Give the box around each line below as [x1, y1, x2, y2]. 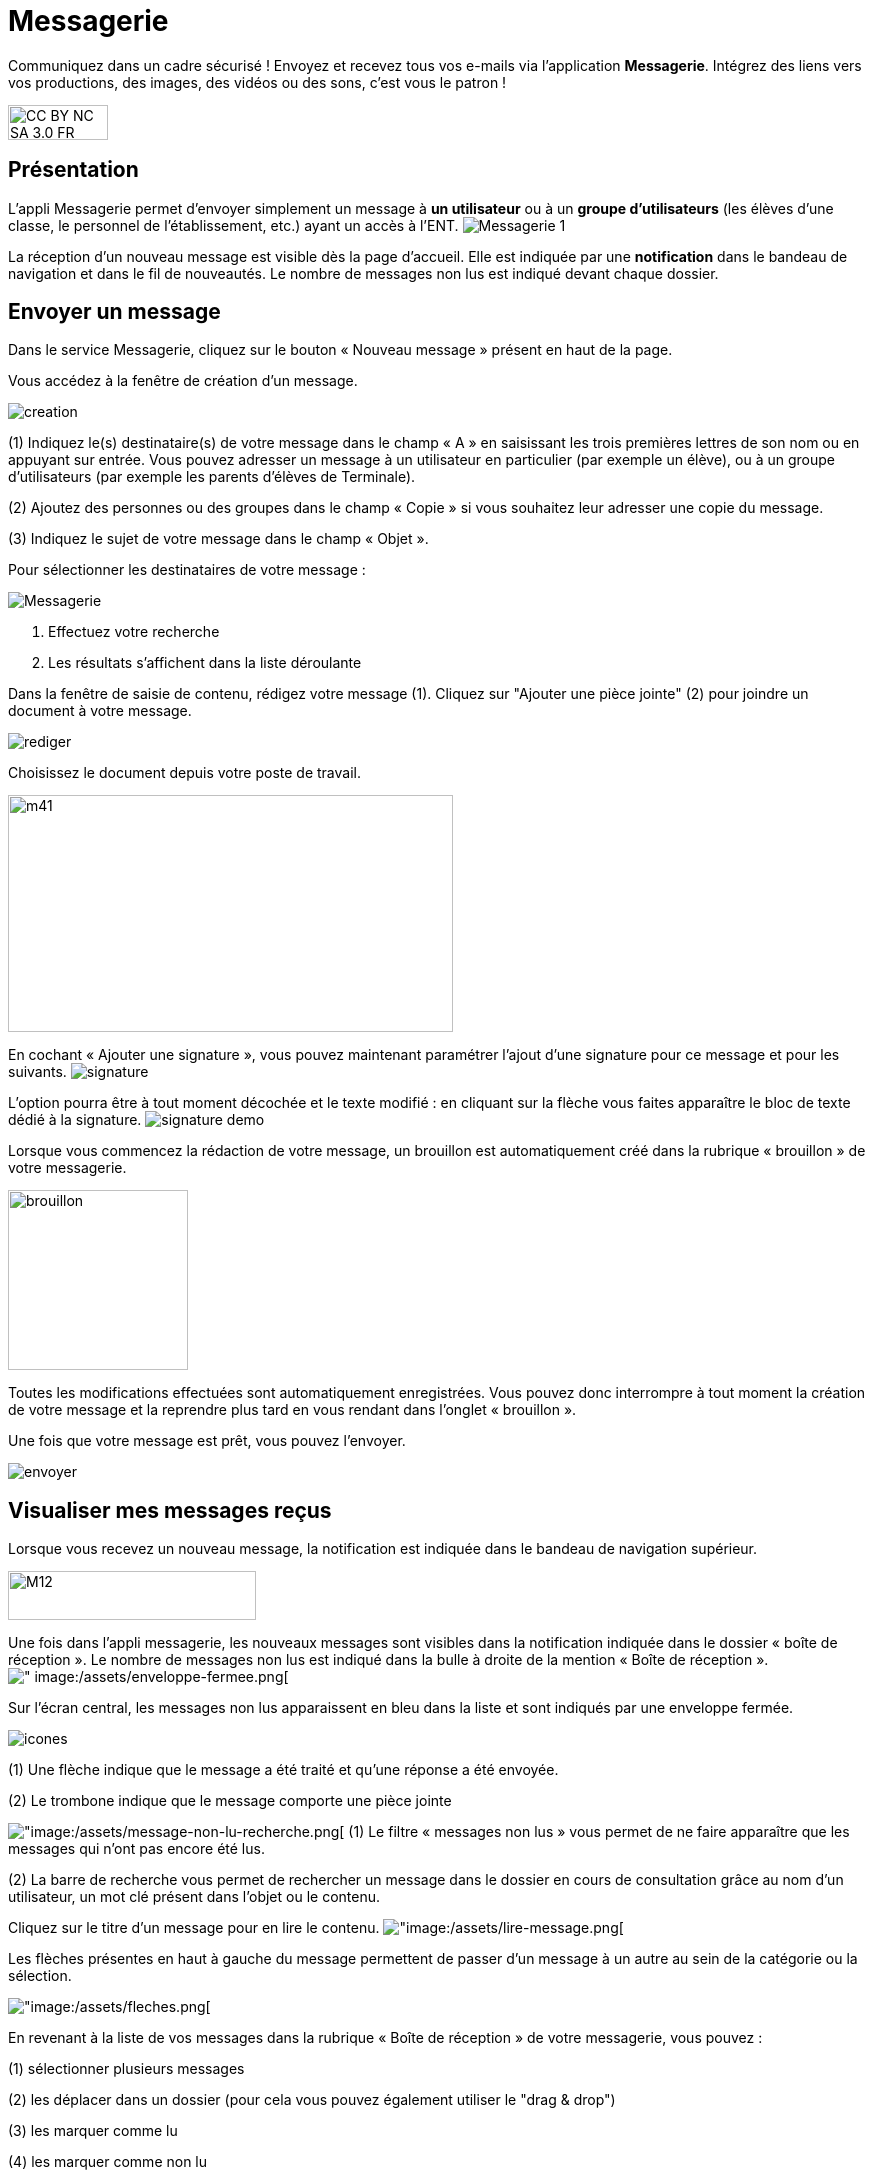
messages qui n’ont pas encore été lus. [8, 1840, 265, 1858]
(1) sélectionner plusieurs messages [8, 2060, 245, 2078]
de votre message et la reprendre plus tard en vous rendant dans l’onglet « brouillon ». [8, 1401, 577, 1419]
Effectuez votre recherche [48, 623, 220, 641]
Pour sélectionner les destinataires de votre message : [8, 561, 366, 579]
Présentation [8, 157, 139, 183]
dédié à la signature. [8, 1111, 142, 1129]
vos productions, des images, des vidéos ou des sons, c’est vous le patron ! [8, 73, 507, 91]
